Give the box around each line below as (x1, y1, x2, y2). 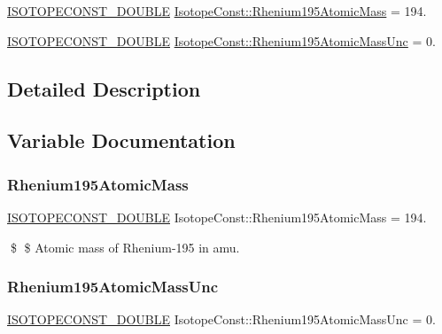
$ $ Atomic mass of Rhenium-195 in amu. (10, 237, 240, 256)
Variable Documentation (7, 127, 236, 154)
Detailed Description (7, 74, 201, 102)
